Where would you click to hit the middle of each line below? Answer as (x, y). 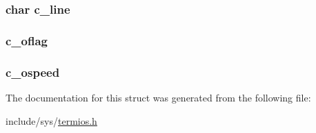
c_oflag (27, 40)
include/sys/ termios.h (51, 120)
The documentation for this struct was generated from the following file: (158, 97)
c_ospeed (33, 72)
